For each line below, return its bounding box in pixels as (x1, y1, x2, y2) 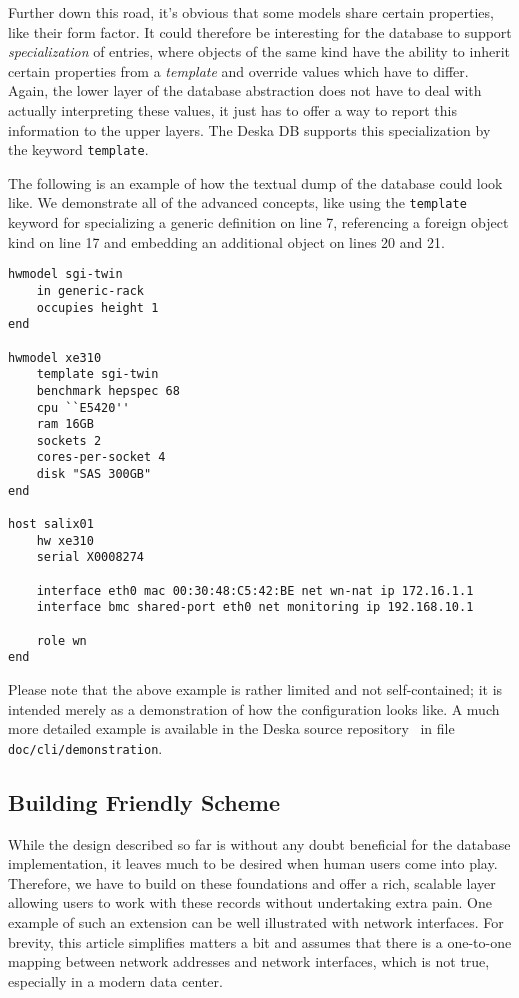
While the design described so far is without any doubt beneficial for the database (8, 833, 511, 854)
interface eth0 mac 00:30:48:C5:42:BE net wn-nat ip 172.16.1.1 (36, 583, 474, 598)
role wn (36, 633, 87, 648)
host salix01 (8, 517, 94, 532)
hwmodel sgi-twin (8, 267, 123, 282)
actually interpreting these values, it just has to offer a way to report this (8, 99, 457, 120)
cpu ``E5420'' (36, 400, 130, 415)
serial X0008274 (36, 550, 145, 565)
